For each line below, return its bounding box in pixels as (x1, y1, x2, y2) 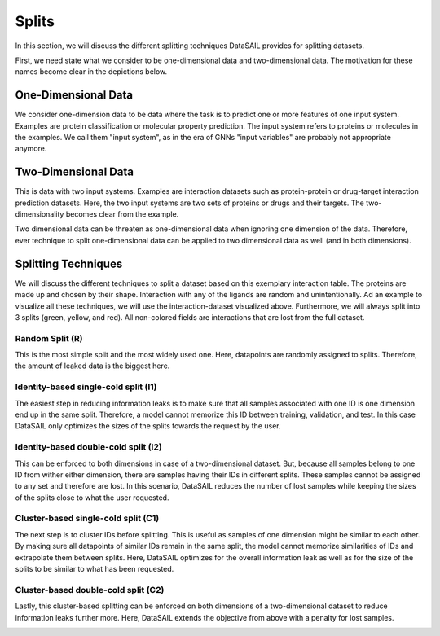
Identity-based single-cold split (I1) (15, 381, 157, 393)
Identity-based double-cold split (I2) (15, 441, 162, 453)
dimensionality (15, 209, 64, 219)
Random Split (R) (15, 332, 83, 344)
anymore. (15, 143, 47, 154)
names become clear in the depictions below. (15, 67, 168, 77)
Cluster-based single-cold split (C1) (15, 513, 160, 524)
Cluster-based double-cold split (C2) (15, 584, 165, 595)
